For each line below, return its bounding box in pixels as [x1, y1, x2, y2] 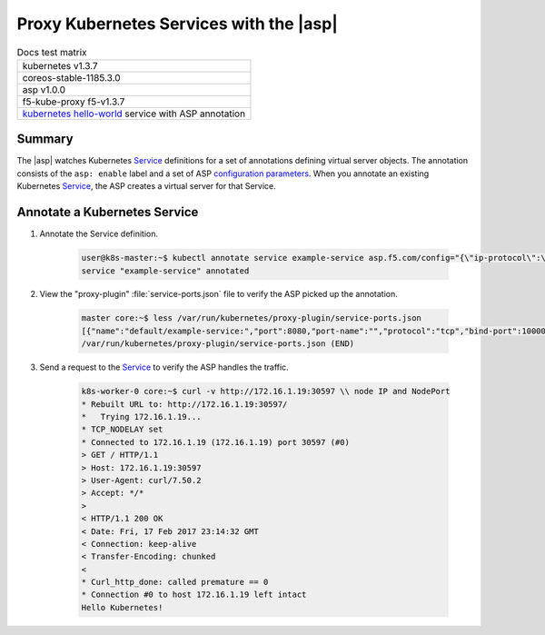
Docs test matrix [16, 45, 87, 58]
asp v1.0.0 [22, 83, 66, 95]
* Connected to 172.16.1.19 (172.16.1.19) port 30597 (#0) [81, 437, 350, 447]
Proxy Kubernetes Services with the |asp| [16, 14, 338, 34]
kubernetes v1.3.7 [22, 59, 99, 72]
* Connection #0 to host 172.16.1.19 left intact [81, 590, 307, 600]
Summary [16, 132, 74, 147]
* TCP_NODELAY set [81, 424, 163, 435]
